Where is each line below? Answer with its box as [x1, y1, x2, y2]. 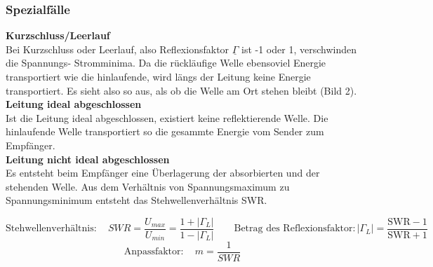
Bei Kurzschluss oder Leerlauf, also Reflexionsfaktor [6, 41, 229, 56]
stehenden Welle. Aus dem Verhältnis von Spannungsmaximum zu [6, 179, 290, 193]
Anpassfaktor [124, 247, 181, 257]
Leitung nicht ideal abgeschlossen [6, 151, 170, 166]
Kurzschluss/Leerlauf [6, 28, 110, 43]
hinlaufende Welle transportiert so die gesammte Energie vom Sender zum [6, 124, 324, 139]
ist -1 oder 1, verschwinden [241, 41, 357, 56]
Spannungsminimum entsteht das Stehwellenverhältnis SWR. [6, 193, 267, 207]
